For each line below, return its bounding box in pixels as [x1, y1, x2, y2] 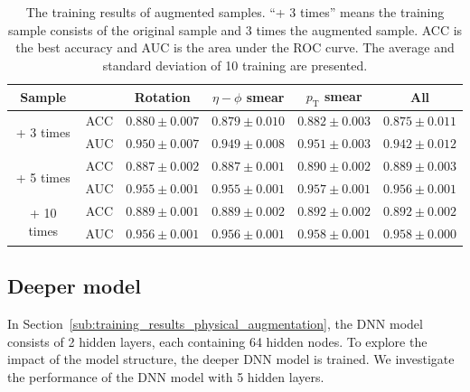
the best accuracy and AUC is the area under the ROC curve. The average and [15, 38, 455, 57]
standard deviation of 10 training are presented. [102, 55, 368, 74]
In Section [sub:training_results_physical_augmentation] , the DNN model [7, 313, 423, 332]
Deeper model [7, 272, 141, 300]
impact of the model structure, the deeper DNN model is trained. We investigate [7, 350, 455, 369]
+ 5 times [15, 167, 70, 186]
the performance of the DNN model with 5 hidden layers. [7, 367, 324, 386]
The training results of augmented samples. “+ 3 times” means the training [25, 3, 445, 21]
